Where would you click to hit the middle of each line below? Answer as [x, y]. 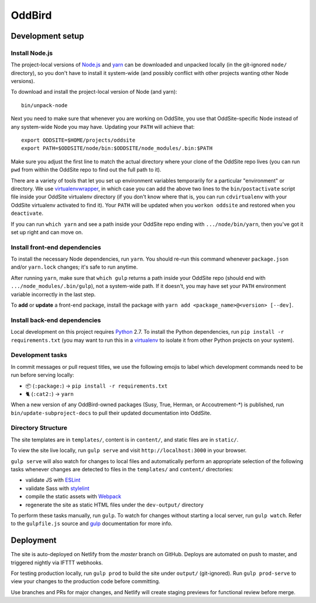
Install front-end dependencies [56, 247]
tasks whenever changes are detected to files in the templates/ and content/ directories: [122, 469]
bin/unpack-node [44, 105]
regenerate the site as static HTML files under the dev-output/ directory [115, 505]
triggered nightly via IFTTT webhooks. [57, 563]
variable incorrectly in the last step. [53, 294]
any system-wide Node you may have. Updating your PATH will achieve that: [103, 126]
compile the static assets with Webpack [73, 496]
